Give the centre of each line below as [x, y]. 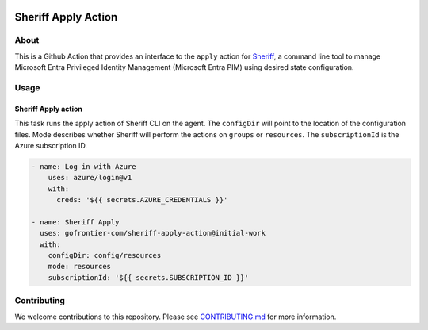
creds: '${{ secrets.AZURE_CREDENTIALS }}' [142, 200]
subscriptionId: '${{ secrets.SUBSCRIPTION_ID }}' [148, 277]
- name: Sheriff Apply [75, 222]
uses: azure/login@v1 [90, 178]
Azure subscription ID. [51, 145]
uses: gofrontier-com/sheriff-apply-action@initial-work [153, 233]
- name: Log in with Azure [84, 166]
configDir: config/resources [105, 255]
